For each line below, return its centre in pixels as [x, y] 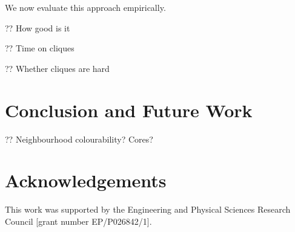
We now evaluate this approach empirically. [85, 7]
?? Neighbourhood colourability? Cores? [79, 139]
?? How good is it [38, 27]
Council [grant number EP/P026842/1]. [78, 221]
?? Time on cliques [40, 48]
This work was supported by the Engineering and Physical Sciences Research [148, 209]
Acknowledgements [86, 180]
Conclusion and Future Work [129, 110]
